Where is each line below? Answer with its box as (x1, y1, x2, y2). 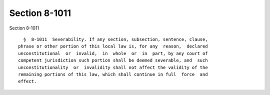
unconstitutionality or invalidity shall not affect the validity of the (18, 64, 208, 70)
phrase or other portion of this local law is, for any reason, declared (18, 43, 208, 49)
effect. (18, 78, 37, 84)
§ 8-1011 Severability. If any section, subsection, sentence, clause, (23, 36, 208, 42)
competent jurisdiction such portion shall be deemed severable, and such (18, 57, 208, 63)
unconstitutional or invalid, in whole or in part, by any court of (18, 50, 208, 56)
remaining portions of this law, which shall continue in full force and (18, 71, 208, 77)
